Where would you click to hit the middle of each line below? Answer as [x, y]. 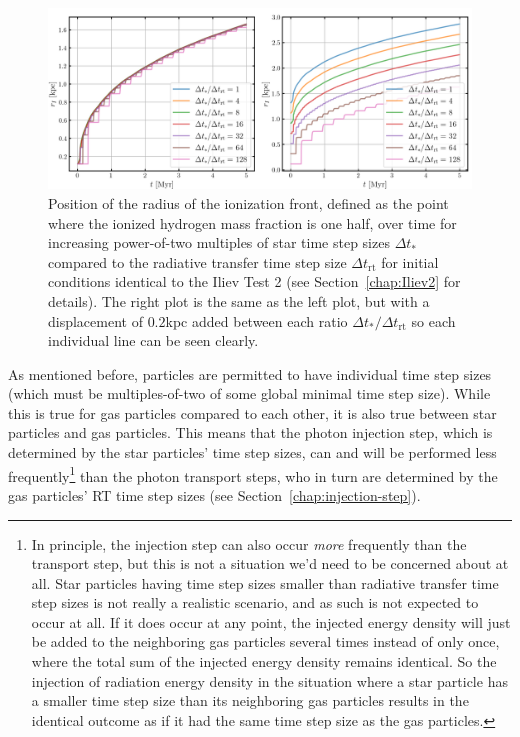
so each [433, 320]
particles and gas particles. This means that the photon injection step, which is [250, 432]
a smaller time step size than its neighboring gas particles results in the [250, 700]
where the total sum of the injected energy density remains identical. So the [264, 661]
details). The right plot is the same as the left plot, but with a [239, 300]
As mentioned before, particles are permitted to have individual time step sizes [250, 373]
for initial [410, 261]
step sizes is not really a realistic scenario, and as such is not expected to [255, 602]
